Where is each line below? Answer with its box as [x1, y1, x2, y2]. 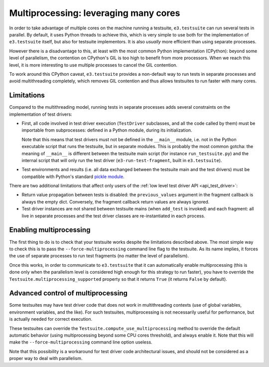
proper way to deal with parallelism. [9, 356, 83, 362]
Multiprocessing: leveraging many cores [9, 7, 180, 18]
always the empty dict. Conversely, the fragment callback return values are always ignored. [21, 198, 210, 204]
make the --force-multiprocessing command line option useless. [9, 339, 152, 345]
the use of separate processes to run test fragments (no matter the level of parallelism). [9, 253, 189, 259]
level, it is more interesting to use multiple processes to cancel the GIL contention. [9, 62, 178, 68]
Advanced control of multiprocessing [9, 289, 128, 298]
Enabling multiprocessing [9, 226, 91, 234]
